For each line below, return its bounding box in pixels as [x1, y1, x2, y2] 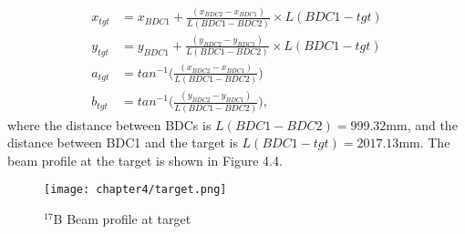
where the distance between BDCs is [7, 115, 212, 134]
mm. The [398, 133, 450, 152]
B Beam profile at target [53, 209, 191, 229]
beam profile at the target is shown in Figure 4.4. [7, 150, 283, 169]
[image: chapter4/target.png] [44, 183, 227, 197]
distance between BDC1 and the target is [7, 133, 238, 152]
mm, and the [386, 115, 458, 134]
